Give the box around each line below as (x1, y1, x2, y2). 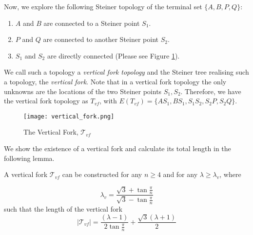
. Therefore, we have (180, 86, 241, 96)
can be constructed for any (62, 169, 142, 179)
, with (99, 96, 117, 106)
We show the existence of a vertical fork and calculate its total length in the (4, 143, 231, 153)
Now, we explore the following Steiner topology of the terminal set (4, 1, 202, 11)
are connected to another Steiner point (43, 34, 159, 44)
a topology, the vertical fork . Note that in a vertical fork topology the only (4, 76, 227, 86)
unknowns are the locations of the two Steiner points (4, 86, 162, 96)
